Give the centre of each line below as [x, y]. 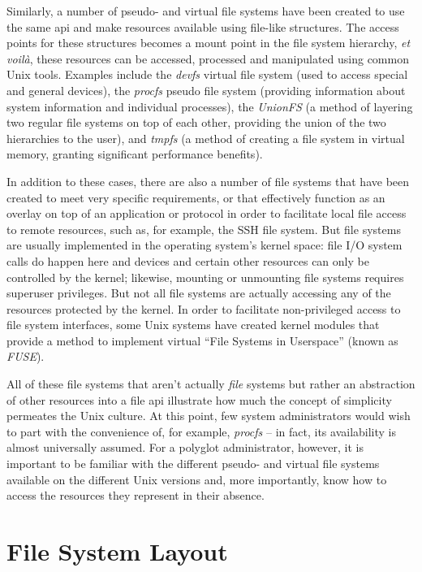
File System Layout [117, 551]
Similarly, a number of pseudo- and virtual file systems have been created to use [206, 11]
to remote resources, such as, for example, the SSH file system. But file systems [204, 229]
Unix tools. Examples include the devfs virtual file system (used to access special [207, 74]
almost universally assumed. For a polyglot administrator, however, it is [185, 447]
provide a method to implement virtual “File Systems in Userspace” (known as [202, 340]
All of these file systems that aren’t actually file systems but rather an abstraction [211, 384]
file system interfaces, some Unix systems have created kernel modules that [193, 325]
